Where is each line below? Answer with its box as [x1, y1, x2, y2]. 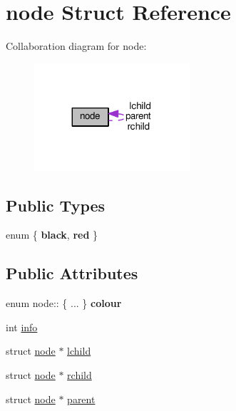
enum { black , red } [6, 227, 98, 242]
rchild [67, 367, 92, 382]
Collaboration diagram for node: [6, 38, 147, 53]
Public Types [6, 194, 106, 216]
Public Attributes [6, 262, 138, 284]
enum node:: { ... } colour [6, 296, 122, 311]
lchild [67, 343, 91, 358]
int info [6, 319, 38, 334]
